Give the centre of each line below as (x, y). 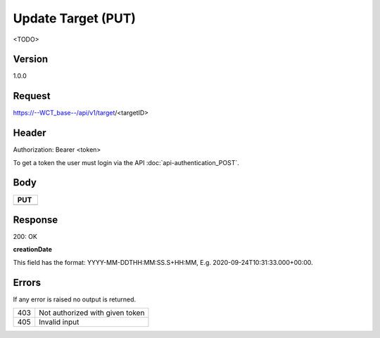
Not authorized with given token (92, 313)
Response (36, 220)
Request (32, 96)
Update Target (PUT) (75, 18)
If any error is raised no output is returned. (75, 299)
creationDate (32, 249)
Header (30, 133)
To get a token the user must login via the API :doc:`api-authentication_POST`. (126, 162)
